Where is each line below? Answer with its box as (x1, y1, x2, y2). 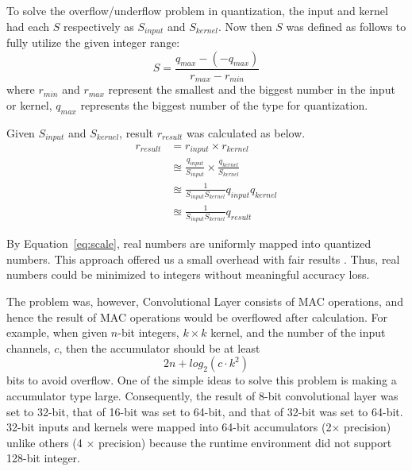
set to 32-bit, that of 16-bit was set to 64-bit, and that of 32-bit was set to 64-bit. (6, 403, 403, 419)
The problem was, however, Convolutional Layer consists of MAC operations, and (6, 293, 404, 310)
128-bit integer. (6, 450, 80, 466)
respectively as (63, 17, 134, 34)
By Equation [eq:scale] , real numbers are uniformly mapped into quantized (6, 235, 372, 252)
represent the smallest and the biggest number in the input (108, 81, 395, 98)
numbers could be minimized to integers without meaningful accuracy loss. (6, 266, 370, 283)
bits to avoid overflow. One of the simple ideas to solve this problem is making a (6, 372, 397, 388)
